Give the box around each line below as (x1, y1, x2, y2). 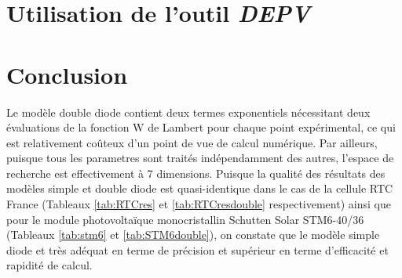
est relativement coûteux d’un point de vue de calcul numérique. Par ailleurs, (6, 134, 378, 150)
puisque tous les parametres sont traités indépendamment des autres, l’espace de (6, 150, 394, 166)
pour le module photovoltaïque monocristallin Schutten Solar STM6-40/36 (6, 211, 364, 227)
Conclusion (6, 58, 128, 90)
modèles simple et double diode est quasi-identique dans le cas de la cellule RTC (6, 180, 393, 197)
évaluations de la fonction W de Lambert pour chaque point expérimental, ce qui (6, 119, 396, 135)
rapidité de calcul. (6, 257, 93, 273)
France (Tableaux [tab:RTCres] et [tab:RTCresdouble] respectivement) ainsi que (6, 196, 391, 212)
